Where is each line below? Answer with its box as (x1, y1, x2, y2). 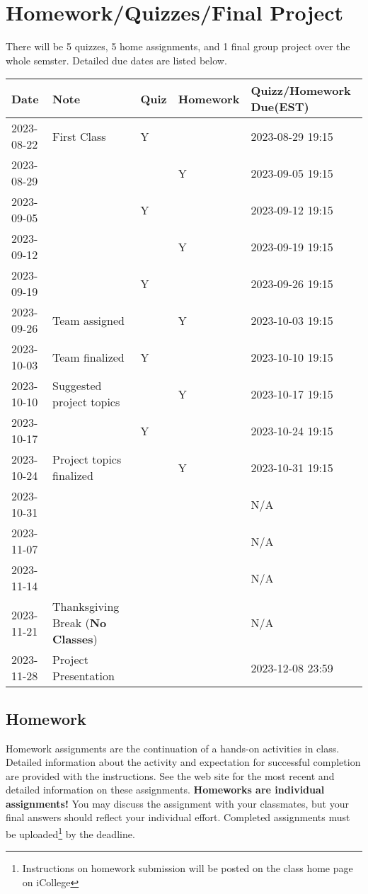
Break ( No (52, 614, 107, 631)
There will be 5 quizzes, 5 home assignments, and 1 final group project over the (6, 39, 350, 54)
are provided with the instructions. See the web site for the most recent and (6, 768, 335, 783)
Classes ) (52, 631, 98, 648)
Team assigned (52, 311, 125, 328)
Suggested (52, 377, 102, 394)
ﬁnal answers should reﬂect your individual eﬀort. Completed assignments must (6, 810, 350, 825)
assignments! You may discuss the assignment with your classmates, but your (6, 796, 349, 810)
